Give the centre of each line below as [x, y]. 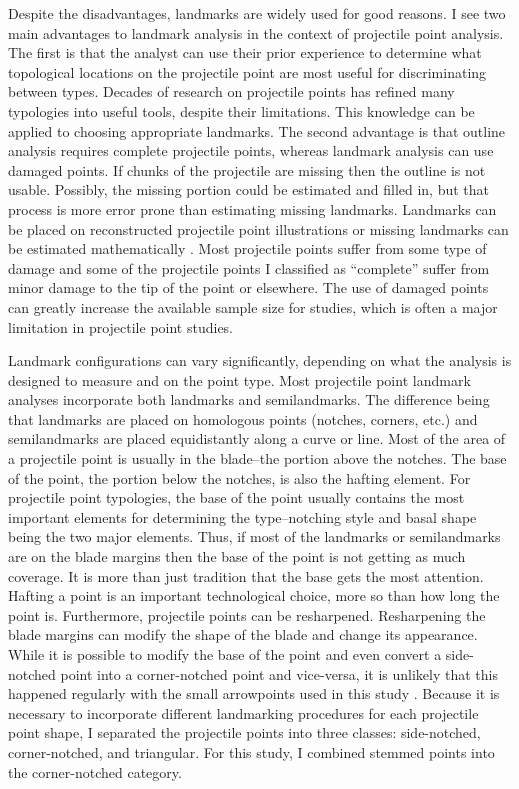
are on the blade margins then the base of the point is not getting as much [237, 556]
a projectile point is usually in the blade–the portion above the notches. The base [257, 458]
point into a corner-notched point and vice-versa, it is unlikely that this [279, 673]
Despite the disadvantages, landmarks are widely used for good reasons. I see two [257, 13]
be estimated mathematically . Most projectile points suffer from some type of [247, 248]
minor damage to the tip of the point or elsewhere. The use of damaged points [248, 287]
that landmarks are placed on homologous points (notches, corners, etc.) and [243, 418]
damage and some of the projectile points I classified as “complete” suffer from [249, 267]
